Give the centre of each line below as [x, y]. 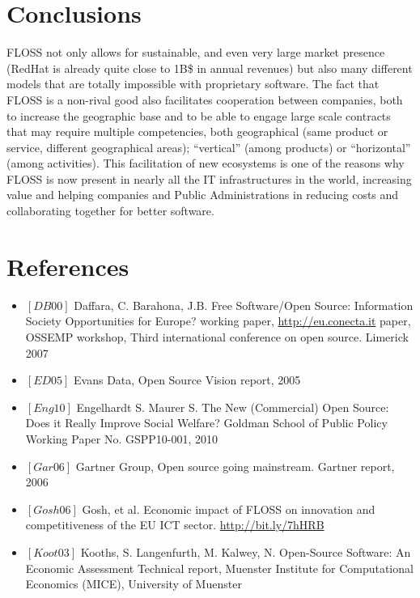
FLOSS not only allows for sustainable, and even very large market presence [196, 52]
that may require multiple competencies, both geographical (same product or [197, 131]
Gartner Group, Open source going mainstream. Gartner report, [235, 466]
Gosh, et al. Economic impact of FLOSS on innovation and [229, 509]
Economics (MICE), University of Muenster [134, 584]
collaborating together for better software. [110, 211]
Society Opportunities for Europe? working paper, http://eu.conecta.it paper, [218, 321]
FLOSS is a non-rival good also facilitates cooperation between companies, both [205, 99]
